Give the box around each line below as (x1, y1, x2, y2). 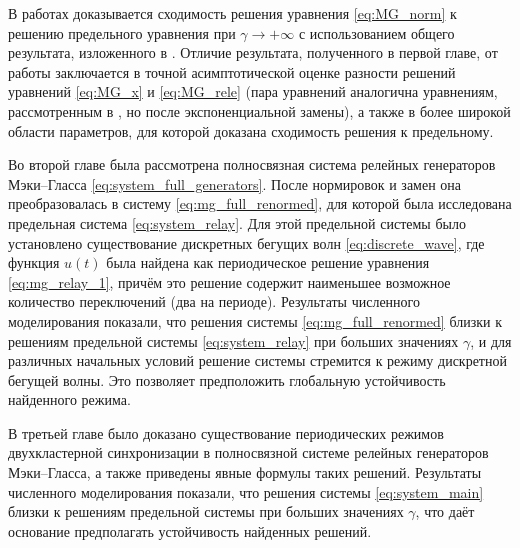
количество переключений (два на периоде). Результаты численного (8, 291, 420, 312)
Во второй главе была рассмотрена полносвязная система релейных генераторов (8, 154, 496, 175)
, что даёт (415, 501, 475, 522)
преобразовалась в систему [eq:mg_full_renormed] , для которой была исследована (8, 193, 512, 214)
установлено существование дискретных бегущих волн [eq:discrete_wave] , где (8, 232, 485, 253)
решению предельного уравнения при (8, 22, 236, 43)
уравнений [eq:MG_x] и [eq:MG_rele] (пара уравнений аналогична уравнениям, (8, 81, 498, 102)
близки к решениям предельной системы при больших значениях (8, 501, 404, 522)
